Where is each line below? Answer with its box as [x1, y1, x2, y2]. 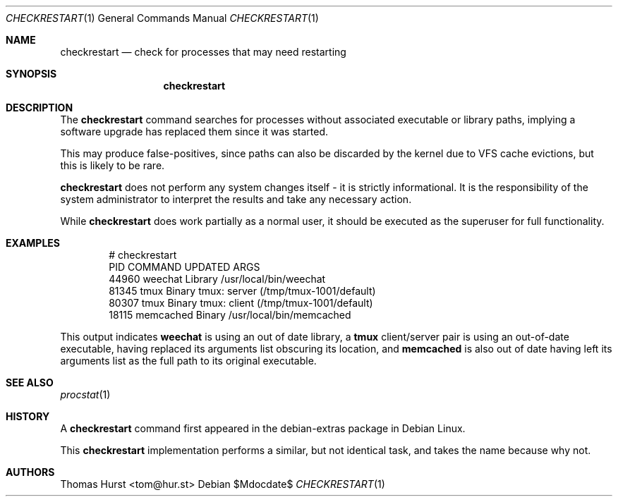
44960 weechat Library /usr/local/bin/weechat [109, 273, 326, 285]
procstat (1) [60, 388, 111, 400]
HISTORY [6, 410, 50, 422]
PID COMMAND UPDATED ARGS [109, 261, 260, 273]
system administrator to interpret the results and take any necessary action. [60, 193, 412, 205]
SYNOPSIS [6, 68, 57, 80]
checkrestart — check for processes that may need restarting [60, 46, 346, 58]
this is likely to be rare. [60, 159, 165, 171]
